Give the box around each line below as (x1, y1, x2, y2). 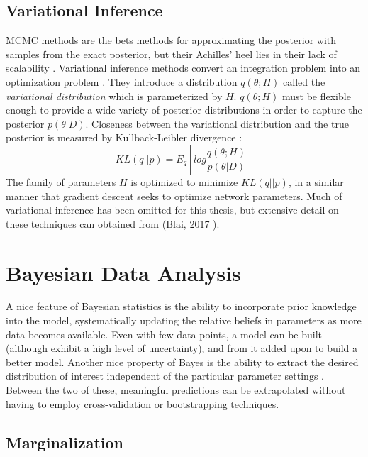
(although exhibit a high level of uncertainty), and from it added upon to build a (6, 341, 358, 356)
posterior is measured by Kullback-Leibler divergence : (6, 130, 242, 145)
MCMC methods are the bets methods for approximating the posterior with (6, 33, 337, 48)
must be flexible (281, 88, 351, 103)
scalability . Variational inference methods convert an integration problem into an (6, 60, 361, 75)
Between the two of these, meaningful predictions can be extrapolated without (6, 382, 346, 397)
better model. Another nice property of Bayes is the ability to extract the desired (6, 354, 359, 369)
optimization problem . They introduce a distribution (6, 74, 238, 89)
